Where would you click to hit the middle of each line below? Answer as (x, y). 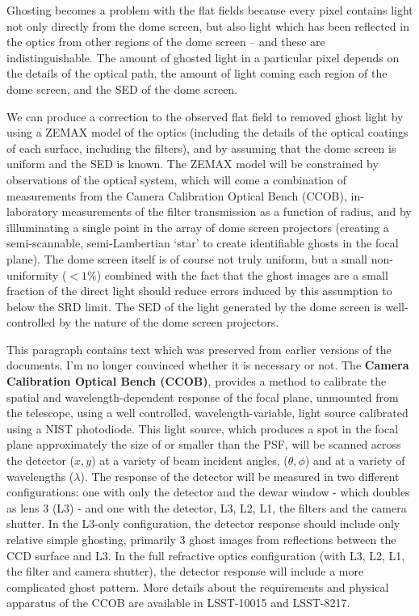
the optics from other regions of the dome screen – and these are (166, 42)
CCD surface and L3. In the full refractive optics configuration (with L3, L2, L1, (206, 555)
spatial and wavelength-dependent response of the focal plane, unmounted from (203, 397)
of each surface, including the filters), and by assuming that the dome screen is (201, 148)
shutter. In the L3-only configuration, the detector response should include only (203, 523)
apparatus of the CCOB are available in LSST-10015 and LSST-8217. (178, 603)
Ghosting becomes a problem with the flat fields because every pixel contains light (210, 10)
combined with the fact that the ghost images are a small (246, 274)
